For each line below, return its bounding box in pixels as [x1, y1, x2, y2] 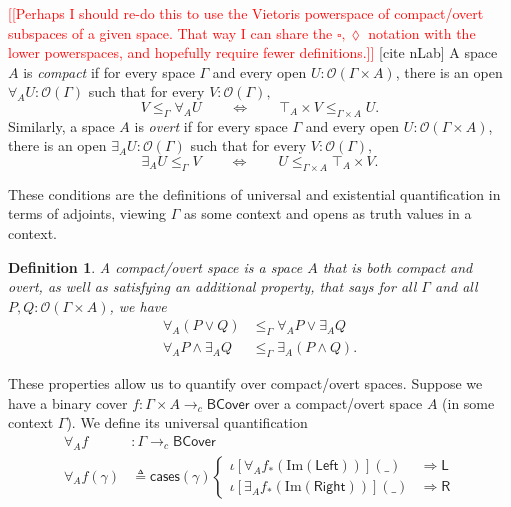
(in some [442, 392, 495, 413]
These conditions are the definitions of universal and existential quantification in [8, 183, 501, 204]
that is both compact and [322, 256, 473, 277]
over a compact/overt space [254, 392, 423, 413]
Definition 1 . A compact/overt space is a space [8, 256, 303, 277]
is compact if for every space [23, 61, 195, 82]
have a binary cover [8, 392, 128, 413]
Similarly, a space [8, 115, 115, 136]
